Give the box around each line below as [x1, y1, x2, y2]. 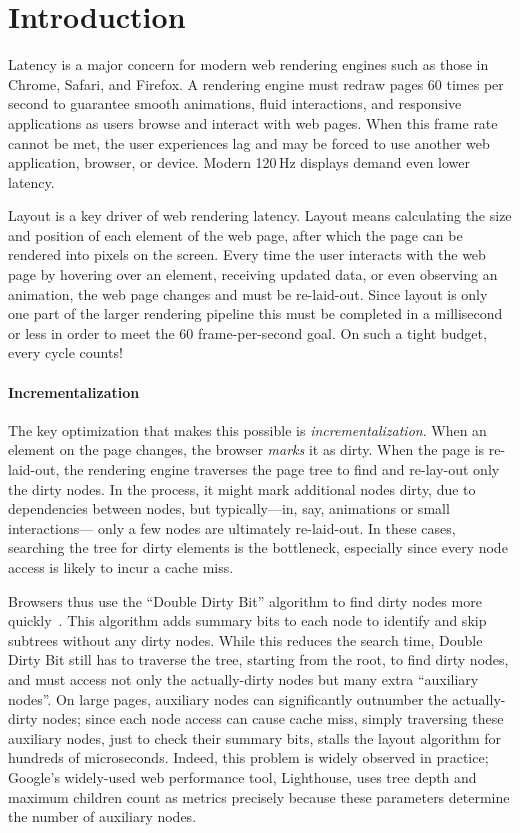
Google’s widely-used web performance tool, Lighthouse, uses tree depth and [8, 766, 477, 787]
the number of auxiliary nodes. [8, 806, 197, 827]
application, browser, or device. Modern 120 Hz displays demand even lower [8, 152, 471, 173]
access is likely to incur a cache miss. [8, 556, 234, 577]
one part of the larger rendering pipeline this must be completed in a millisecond [8, 303, 503, 324]
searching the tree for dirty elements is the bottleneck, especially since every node [8, 537, 508, 558]
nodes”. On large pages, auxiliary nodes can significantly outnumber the [8, 688, 448, 709]
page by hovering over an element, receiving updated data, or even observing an [8, 264, 498, 285]
